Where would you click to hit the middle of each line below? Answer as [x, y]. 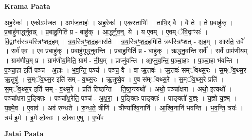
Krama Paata [27, 6]
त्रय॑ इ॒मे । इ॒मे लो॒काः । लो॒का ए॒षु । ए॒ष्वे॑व [54, 117]
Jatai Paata [24, 133]
